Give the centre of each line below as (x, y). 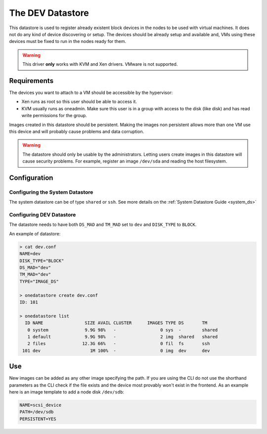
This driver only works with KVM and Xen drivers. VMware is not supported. (100, 64)
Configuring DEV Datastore (43, 215)
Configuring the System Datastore (51, 192)
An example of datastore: (35, 234)
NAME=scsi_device (41, 405)
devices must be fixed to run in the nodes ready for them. (68, 42)
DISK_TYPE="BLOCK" (42, 260)
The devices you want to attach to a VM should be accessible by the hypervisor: (91, 93)
